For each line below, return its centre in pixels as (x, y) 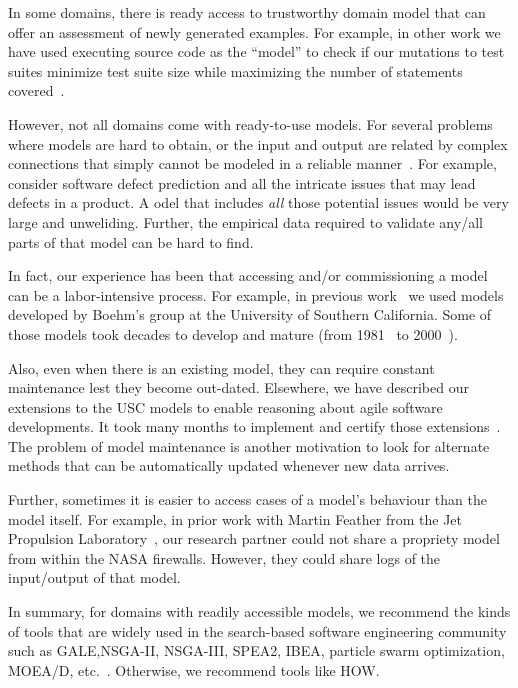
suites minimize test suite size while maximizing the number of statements (235, 70)
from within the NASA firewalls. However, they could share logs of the (224, 557)
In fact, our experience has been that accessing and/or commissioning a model (248, 275)
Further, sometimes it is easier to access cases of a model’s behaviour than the (247, 499)
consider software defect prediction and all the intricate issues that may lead (242, 182)
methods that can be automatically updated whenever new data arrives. (229, 465)
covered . (36, 90)
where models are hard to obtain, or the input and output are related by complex (258, 143)
